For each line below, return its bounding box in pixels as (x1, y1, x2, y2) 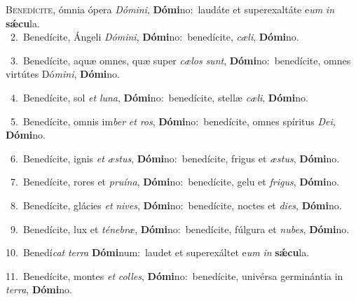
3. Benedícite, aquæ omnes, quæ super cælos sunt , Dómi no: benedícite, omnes (10, 52, 351, 67)
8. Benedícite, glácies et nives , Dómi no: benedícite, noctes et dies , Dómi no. (10, 197, 342, 212)
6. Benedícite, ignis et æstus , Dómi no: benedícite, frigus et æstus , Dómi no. (10, 150, 340, 165)
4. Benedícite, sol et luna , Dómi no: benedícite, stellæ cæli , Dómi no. (10, 90, 308, 104)
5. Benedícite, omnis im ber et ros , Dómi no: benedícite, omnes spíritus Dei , (10, 113, 336, 128)
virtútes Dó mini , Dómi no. (6, 66, 120, 81)
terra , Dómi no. (6, 282, 72, 297)
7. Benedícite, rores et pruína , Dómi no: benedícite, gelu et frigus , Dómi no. (10, 174, 340, 189)
